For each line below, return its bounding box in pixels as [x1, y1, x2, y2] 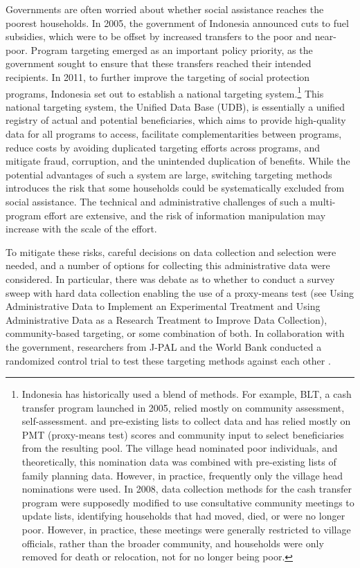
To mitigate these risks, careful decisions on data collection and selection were [6, 244, 336, 259]
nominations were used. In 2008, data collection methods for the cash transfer [21, 482, 352, 496]
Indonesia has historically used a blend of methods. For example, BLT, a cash [21, 387, 352, 401]
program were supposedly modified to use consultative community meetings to [21, 495, 354, 509]
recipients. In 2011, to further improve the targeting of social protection [6, 69, 310, 84]
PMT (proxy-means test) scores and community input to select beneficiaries [21, 427, 344, 441]
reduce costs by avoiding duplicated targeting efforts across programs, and [6, 140, 321, 154]
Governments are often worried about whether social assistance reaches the [6, 2, 324, 16]
